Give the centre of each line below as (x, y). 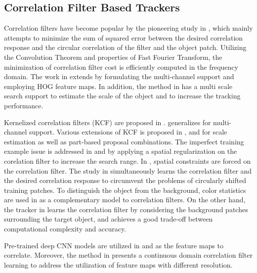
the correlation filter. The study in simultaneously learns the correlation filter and (128, 170)
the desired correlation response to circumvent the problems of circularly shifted (125, 180)
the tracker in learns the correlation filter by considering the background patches (126, 209)
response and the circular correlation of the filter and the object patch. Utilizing (125, 47)
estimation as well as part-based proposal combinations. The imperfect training (124, 141)
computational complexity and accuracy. (65, 229)
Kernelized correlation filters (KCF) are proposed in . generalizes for (107, 122)
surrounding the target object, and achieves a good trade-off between (108, 219)
